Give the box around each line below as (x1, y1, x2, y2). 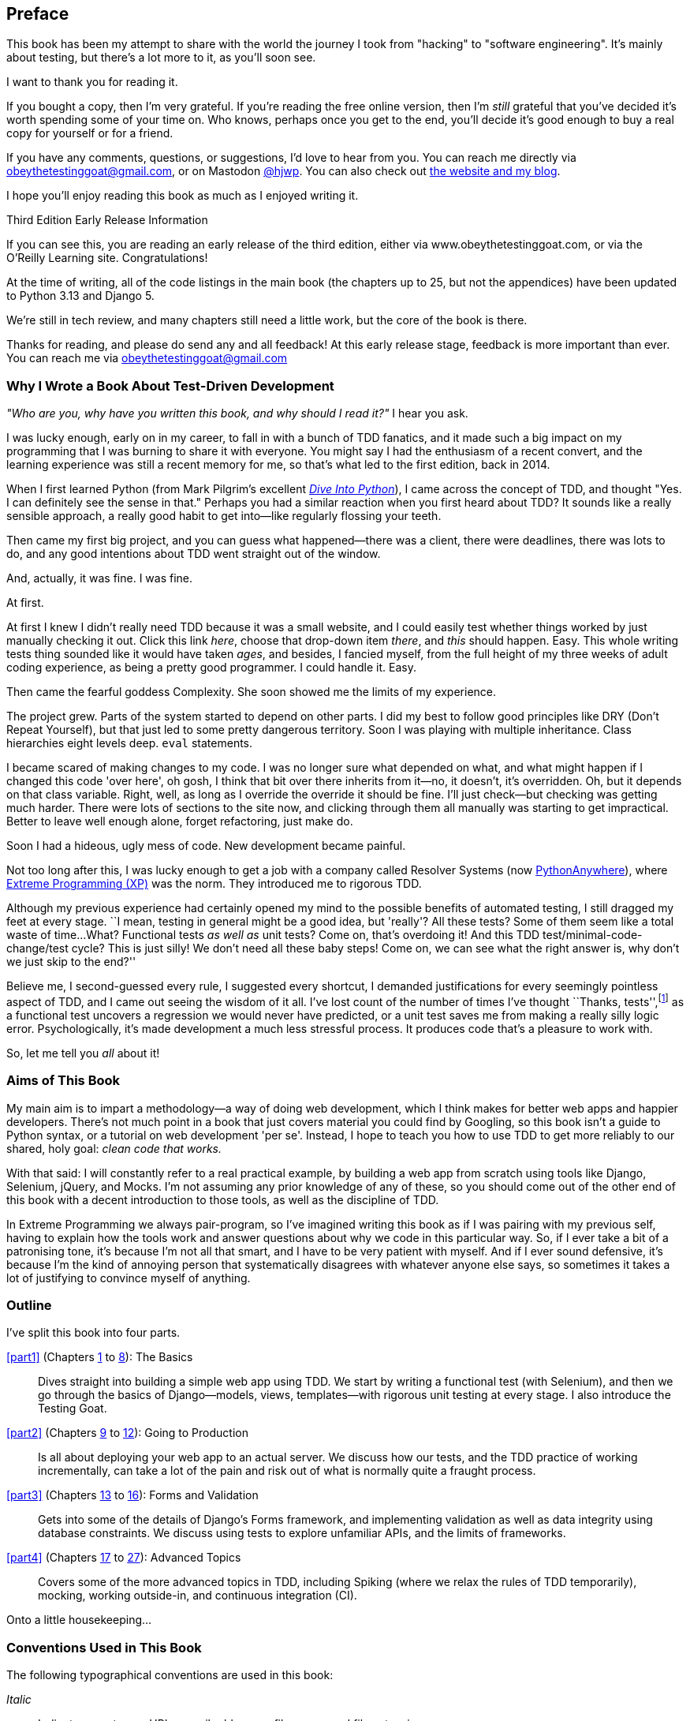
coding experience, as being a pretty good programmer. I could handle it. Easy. (6, 660, 416, 675)
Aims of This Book (6, 1072, 121, 1089)
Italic (6, 1693, 32, 1707)
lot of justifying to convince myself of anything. (6, 1270, 251, 1285)
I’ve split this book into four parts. (6, 1326, 181, 1340)
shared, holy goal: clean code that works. (6, 1141, 222, 1155)
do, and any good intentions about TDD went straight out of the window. (6, 547, 381, 561)
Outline (6, 1296, 52, 1313)
